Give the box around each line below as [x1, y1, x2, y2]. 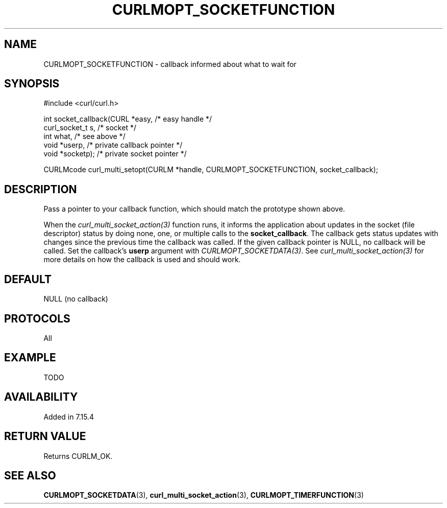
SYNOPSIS [4, 77, 60, 90]
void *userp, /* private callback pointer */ [43, 141, 183, 150]
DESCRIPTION [4, 182, 77, 196]
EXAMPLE [4, 351, 56, 364]
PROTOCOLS [4, 312, 70, 325]
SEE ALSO [4, 469, 56, 482]
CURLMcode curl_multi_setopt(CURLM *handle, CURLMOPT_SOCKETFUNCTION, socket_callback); [43, 165, 378, 174]
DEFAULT [4, 272, 52, 286]
